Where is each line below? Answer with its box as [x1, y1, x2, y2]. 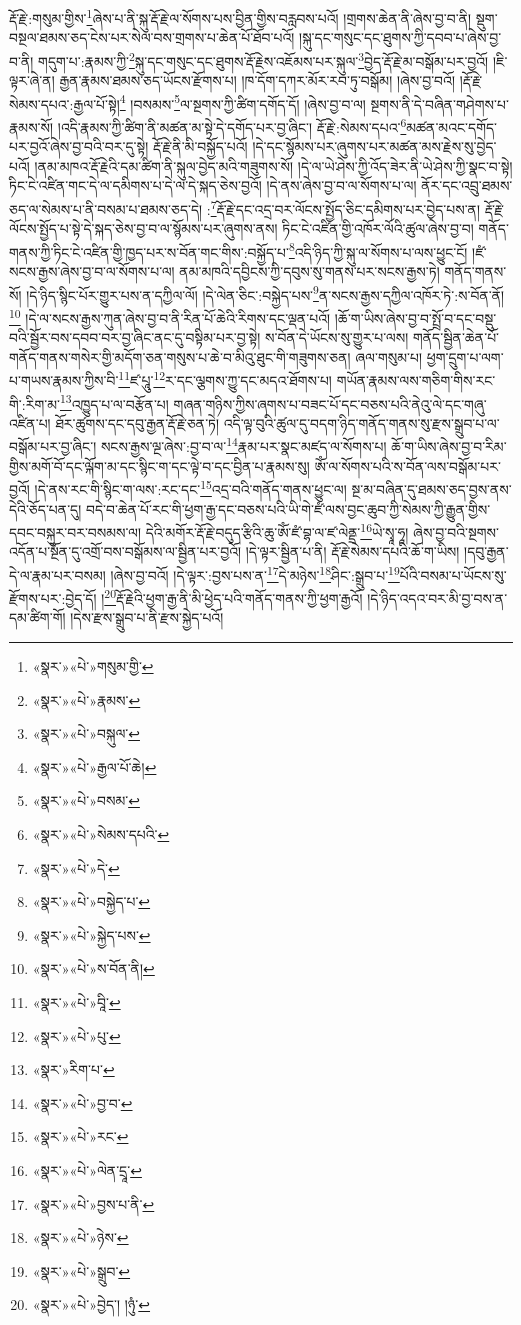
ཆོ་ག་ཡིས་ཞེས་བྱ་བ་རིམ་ [391, 436, 507, 457]
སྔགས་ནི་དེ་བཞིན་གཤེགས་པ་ [370, 93, 509, 114]
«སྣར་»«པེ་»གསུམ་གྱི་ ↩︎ [32, 656, 154, 677]
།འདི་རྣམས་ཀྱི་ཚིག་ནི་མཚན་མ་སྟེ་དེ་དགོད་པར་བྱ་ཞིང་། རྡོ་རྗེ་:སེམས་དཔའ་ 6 [57, 113, 407, 137]
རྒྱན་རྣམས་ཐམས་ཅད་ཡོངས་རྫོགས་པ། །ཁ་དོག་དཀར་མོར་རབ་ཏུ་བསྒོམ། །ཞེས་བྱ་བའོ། [59, 70, 456, 91]
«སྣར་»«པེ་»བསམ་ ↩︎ [32, 790, 140, 811]
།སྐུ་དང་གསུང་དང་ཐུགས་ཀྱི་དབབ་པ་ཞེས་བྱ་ [299, 27, 502, 48]
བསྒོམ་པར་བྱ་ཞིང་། [9, 436, 97, 457]
